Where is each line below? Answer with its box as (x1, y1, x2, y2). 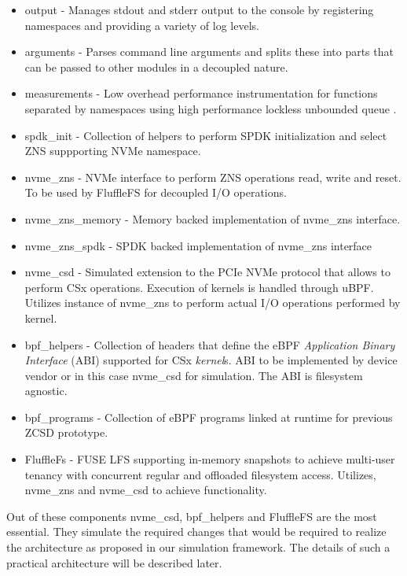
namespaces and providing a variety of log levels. (24, 17, 259, 33)
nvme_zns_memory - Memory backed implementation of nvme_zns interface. (24, 210, 401, 227)
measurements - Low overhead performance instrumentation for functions (24, 85, 378, 102)
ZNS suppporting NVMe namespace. (24, 142, 201, 159)
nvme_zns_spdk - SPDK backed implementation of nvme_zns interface (24, 237, 372, 253)
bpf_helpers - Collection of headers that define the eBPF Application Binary (24, 336, 395, 353)
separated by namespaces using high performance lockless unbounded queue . (24, 100, 397, 116)
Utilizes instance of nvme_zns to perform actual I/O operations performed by (24, 294, 401, 311)
